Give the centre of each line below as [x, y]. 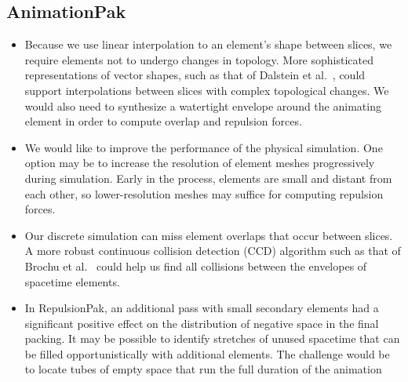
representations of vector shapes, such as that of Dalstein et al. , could [195, 75]
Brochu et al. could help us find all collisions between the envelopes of [196, 266]
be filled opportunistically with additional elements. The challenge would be [207, 353]
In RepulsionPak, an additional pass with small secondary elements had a [202, 308]
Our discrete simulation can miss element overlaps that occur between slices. [209, 235]
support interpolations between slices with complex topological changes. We [207, 90]
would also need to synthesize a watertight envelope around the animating [203, 106]
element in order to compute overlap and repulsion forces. [163, 121]
